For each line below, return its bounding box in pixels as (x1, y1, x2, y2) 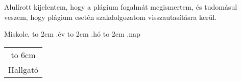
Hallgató (8, 63, 39, 75)
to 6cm (11, 48, 36, 61)
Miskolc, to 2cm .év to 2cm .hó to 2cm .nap (4, 29, 140, 39)
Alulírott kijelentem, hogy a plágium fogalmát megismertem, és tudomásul (4, 2, 237, 12)
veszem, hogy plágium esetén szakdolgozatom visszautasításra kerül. (4, 11, 217, 22)
